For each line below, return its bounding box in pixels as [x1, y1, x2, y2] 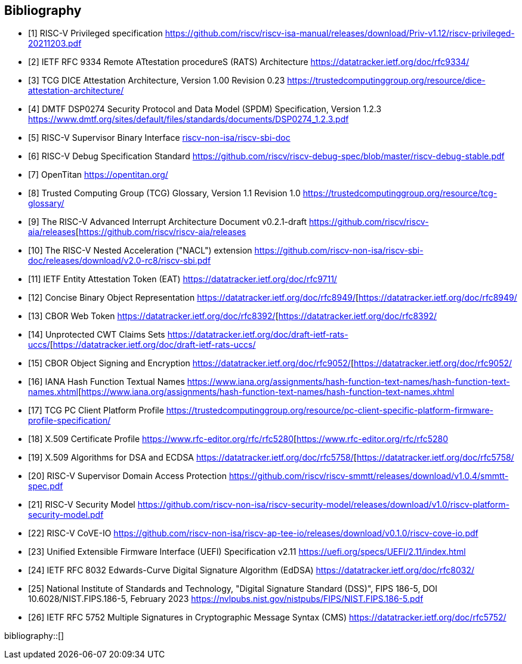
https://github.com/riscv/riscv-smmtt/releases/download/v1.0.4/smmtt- [228, 471, 509, 481]
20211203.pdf [28, 38, 82, 49]
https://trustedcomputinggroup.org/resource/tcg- [302, 188, 498, 199]
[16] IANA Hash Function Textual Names [28, 376, 185, 387]
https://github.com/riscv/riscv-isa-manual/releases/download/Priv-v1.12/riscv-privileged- [165, 28, 515, 39]
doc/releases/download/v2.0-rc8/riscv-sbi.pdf [28, 255, 211, 266]
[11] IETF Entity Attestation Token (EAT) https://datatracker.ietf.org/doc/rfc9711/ [28, 274, 337, 285]
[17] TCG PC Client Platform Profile [28, 405, 164, 416]
